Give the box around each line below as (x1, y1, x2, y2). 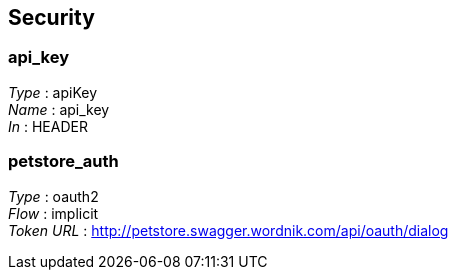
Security (8, 5, 95, 30)
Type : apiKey (8, 83, 98, 101)
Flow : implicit (8, 204, 99, 222)
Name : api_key (8, 100, 110, 118)
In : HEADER (8, 117, 88, 135)
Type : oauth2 (8, 187, 99, 205)
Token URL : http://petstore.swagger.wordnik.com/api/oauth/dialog (8, 221, 449, 239)
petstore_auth (8, 151, 119, 172)
